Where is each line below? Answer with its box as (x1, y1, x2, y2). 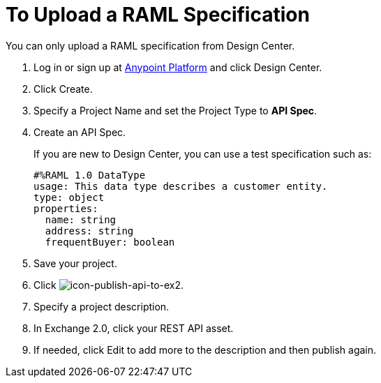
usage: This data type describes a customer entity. (33, 180, 328, 192)
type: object (33, 191, 105, 203)
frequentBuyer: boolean (45, 236, 175, 248)
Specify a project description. (33, 300, 170, 313)
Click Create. (33, 82, 93, 95)
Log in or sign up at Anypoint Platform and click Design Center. (33, 61, 322, 73)
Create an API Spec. (33, 126, 126, 138)
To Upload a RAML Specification (6, 3, 310, 27)
